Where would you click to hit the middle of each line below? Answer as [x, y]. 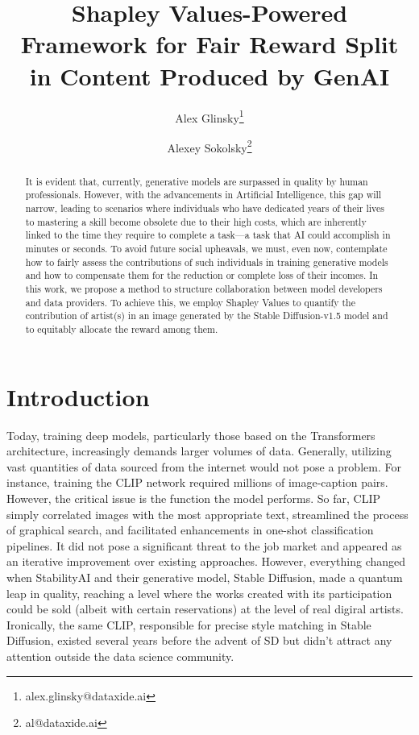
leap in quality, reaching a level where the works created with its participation [199, 593]
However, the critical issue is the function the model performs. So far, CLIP [194, 498]
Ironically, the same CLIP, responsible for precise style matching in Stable [189, 624]
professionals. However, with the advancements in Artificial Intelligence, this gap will [203, 195]
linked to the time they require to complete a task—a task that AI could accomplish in [208, 235]
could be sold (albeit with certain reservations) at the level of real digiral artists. [205, 609]
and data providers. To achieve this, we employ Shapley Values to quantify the [190, 302]
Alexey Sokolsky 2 [209, 146]
